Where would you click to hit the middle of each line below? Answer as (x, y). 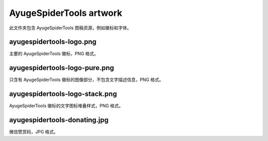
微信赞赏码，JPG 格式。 (34, 132)
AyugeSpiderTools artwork (66, 13)
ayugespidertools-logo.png (53, 42)
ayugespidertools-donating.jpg (59, 120)
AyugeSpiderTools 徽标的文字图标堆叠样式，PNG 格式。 (66, 106)
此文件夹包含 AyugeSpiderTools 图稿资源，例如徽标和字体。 (70, 28)
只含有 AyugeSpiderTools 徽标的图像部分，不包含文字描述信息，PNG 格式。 (86, 80)
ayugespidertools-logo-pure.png (62, 68)
